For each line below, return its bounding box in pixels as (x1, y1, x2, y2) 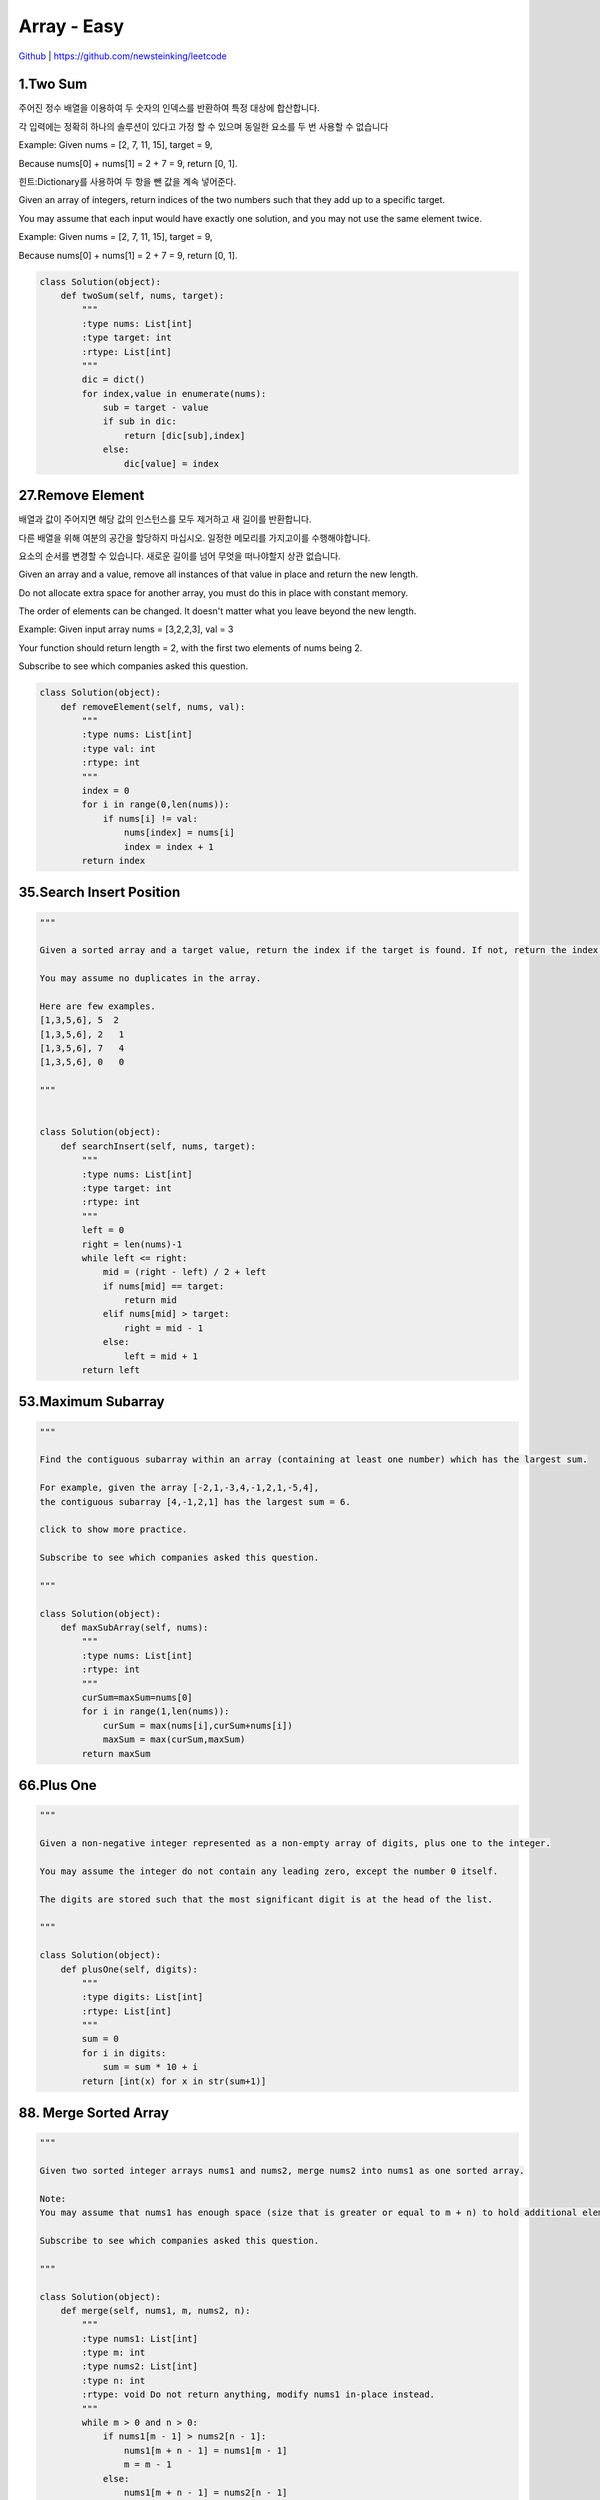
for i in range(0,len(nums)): (81, 799, 230, 810)
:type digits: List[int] (81, 1991, 204, 2003)
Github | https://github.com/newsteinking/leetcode (18, 50, 227, 62)
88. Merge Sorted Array (18, 2105, 170, 2122)
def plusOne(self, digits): (60, 1963, 199, 1975)
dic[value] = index (123, 458, 220, 469)
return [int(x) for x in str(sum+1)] (81, 2075, 267, 2087)
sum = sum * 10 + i (102, 2061, 199, 2073)
